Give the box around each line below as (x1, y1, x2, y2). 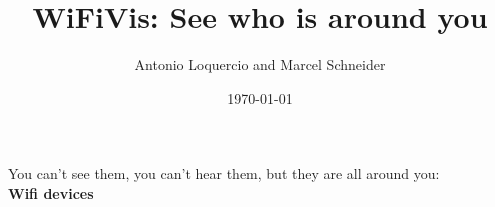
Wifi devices (8, 182, 94, 203)
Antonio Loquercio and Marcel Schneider (134, 54, 386, 75)
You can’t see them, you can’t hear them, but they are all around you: (8, 163, 440, 184)
